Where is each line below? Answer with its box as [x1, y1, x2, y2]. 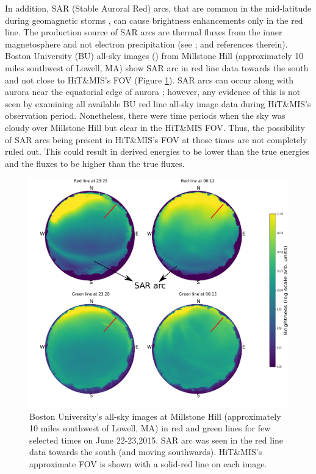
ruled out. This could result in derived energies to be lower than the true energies [5, 145, 309, 158]
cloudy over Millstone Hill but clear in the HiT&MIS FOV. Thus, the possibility [5, 121, 305, 133]
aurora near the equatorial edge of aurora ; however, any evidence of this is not [5, 85, 301, 98]
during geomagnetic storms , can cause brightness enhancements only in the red [5, 13, 303, 26]
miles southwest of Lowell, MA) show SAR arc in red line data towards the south [5, 61, 309, 74]
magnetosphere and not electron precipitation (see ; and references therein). [5, 37, 288, 50]
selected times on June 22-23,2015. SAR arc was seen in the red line [29, 433, 284, 446]
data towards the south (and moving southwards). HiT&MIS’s [29, 445, 262, 458]
